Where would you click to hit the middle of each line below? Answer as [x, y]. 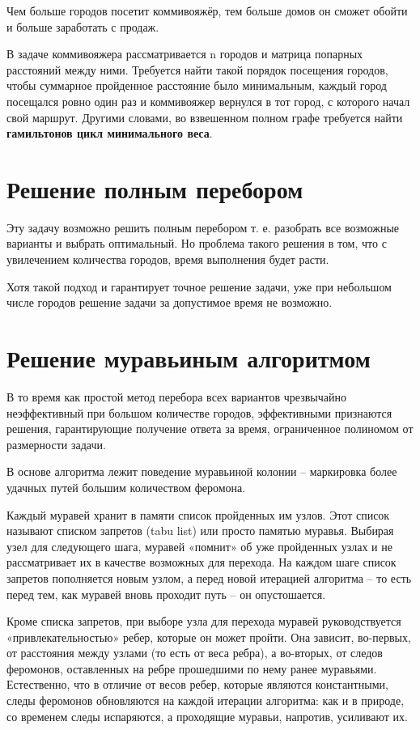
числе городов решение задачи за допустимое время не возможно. [170, 302]
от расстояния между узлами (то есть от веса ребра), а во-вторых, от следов [195, 653]
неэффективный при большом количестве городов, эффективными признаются [199, 412]
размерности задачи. [56, 444]
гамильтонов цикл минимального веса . [110, 133]
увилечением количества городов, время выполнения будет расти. [168, 259]
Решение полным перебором [155, 188]
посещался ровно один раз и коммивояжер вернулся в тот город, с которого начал [208, 101]
